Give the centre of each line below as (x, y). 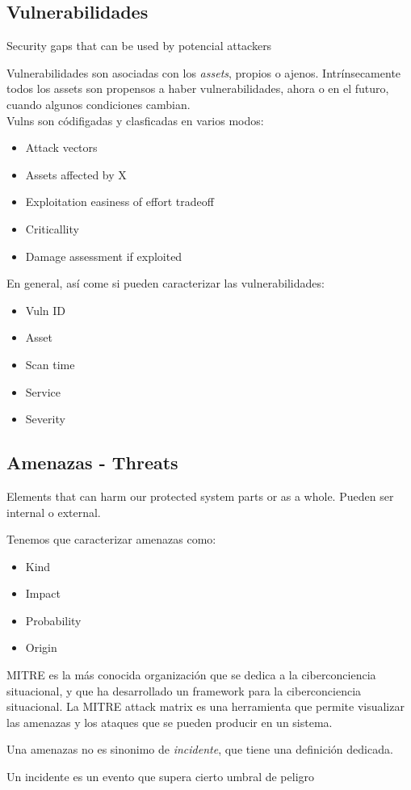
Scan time (50, 364)
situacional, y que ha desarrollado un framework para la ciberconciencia (184, 690)
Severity (45, 419)
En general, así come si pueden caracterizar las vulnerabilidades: (166, 283)
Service (43, 391)
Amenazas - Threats (92, 462)
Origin (41, 647)
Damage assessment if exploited (104, 256)
